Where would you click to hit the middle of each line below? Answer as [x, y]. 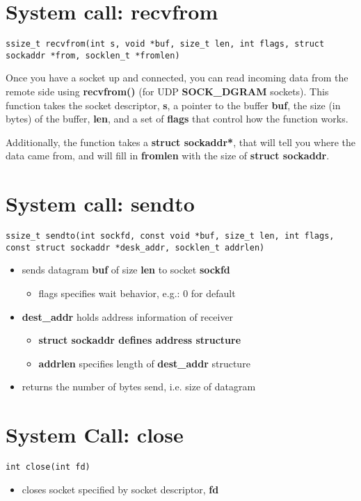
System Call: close [95, 435]
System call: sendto [100, 204]
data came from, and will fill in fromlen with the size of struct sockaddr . [168, 156]
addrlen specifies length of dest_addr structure [144, 363]
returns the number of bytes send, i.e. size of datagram [139, 387]
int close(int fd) [48, 467]
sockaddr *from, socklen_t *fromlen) [93, 55]
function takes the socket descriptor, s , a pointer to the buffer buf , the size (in [173, 105]
